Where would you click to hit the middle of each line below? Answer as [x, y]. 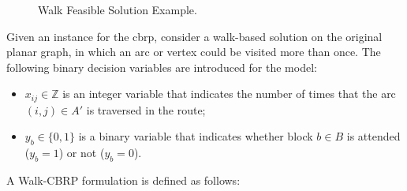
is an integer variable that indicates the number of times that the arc [229, 94]
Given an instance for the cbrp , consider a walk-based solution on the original [194, 36]
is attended [373, 136]
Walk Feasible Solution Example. [118, 9]
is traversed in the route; [146, 109]
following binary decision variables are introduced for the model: [162, 67]
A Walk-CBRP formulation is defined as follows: [123, 180]
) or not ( [82, 153]
